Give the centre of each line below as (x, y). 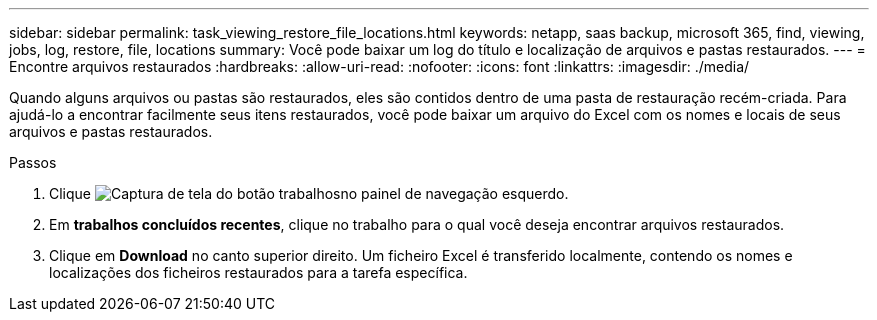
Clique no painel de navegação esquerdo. (309, 193)
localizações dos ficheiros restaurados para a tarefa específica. (258, 272)
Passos (33, 162)
